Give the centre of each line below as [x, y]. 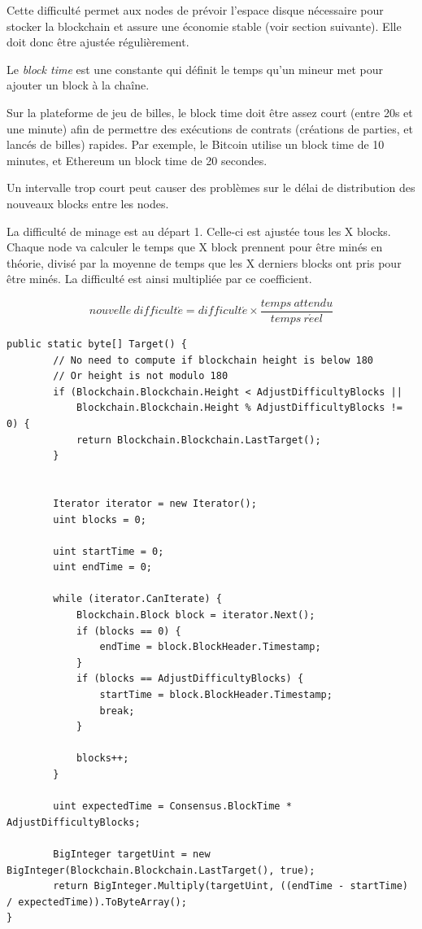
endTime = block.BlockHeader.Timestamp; [210, 647]
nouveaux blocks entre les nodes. [88, 203]
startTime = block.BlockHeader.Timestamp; [216, 695]
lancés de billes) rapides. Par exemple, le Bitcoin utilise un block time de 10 [196, 144]
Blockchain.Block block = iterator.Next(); [196, 615]
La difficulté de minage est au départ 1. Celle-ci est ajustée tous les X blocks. [199, 231]
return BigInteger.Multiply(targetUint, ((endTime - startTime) [231, 886]
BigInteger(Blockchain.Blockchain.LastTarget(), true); [161, 870]
